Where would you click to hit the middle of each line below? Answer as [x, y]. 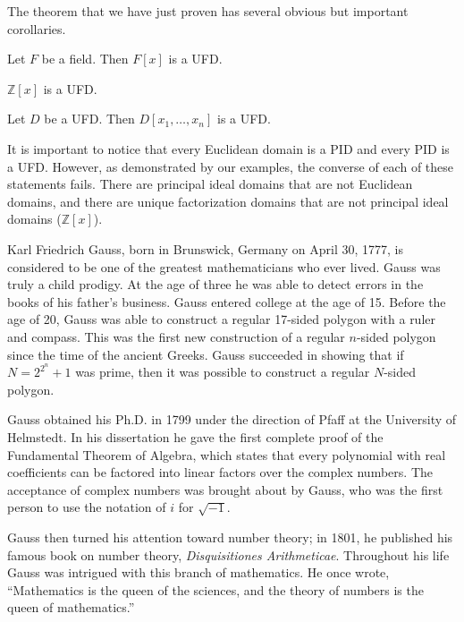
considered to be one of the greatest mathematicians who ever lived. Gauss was [224, 266]
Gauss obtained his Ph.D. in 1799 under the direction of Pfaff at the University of [232, 419]
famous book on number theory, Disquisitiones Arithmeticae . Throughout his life [228, 554]
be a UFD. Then [89, 119]
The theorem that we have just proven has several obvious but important [208, 11]
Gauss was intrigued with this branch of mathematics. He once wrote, [198, 572]
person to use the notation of [87, 507]
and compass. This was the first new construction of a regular [176, 336]
